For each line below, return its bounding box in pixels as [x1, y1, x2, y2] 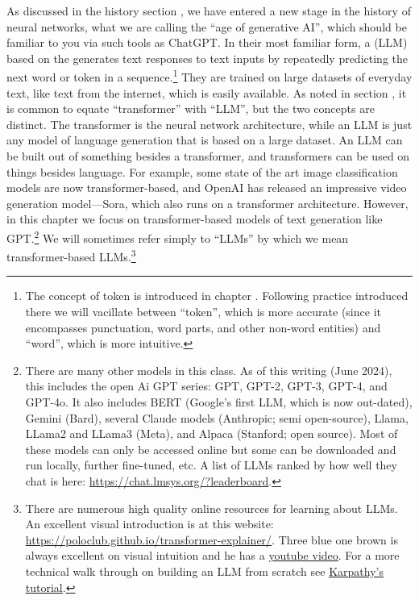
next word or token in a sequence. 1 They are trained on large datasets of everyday [6, 66, 413, 85]
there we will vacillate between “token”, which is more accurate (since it [25, 303, 381, 320]
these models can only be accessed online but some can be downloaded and [25, 440, 396, 457]
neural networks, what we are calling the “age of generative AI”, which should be [6, 18, 407, 35]
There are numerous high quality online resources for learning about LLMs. [25, 499, 398, 516]
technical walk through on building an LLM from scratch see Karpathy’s [25, 562, 384, 579]
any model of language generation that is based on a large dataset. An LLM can [6, 131, 403, 148]
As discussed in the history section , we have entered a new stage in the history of [6, 2, 411, 19]
